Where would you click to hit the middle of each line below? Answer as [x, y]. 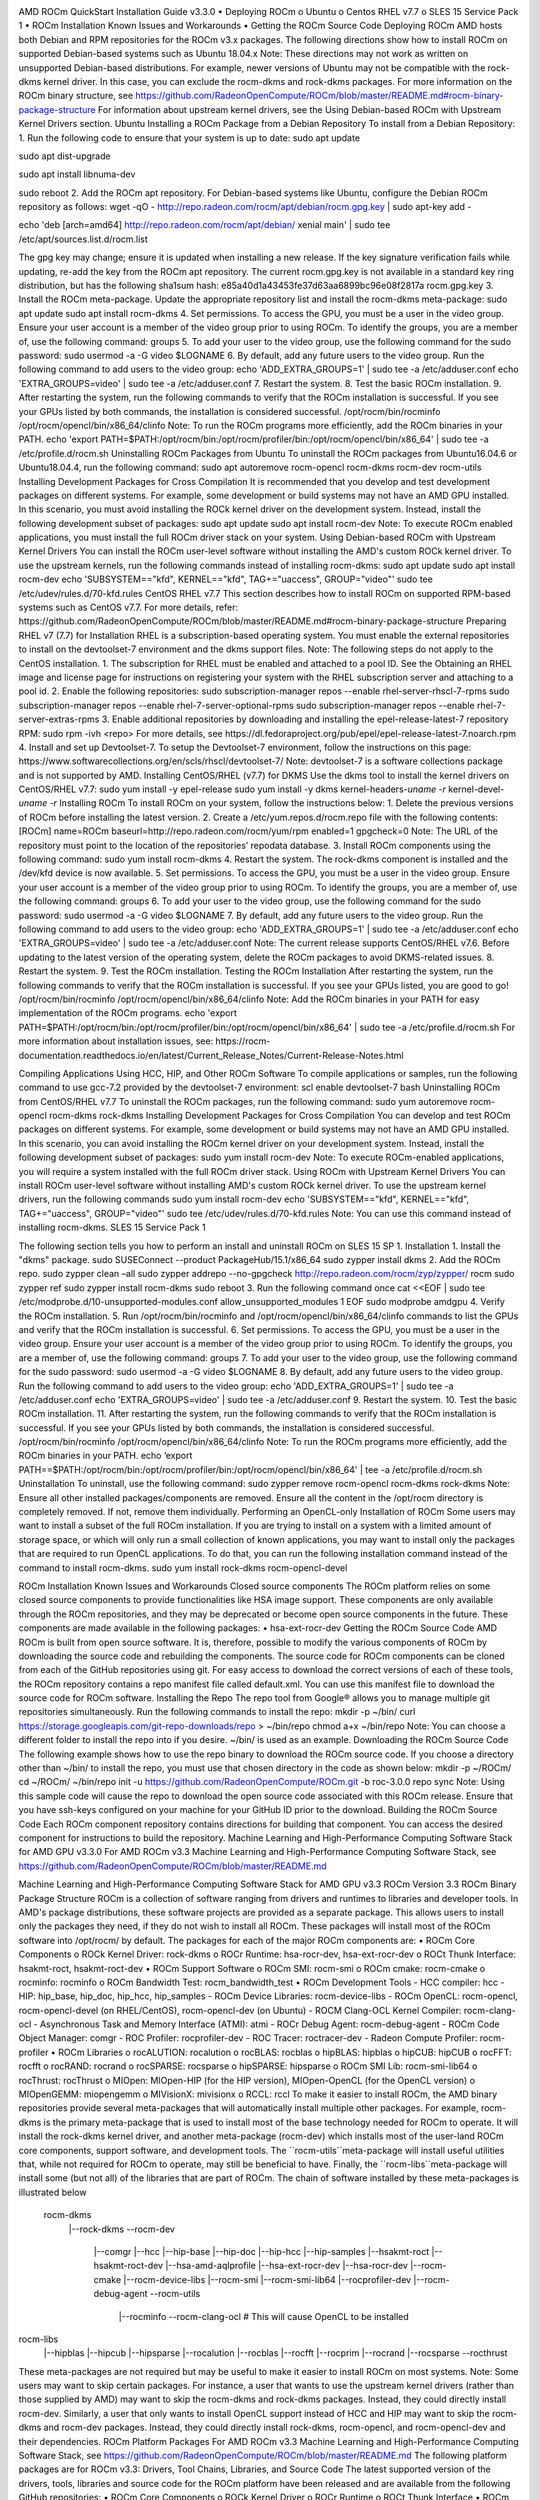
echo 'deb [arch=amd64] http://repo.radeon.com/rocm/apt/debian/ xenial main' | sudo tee [204, 225]
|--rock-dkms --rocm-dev [121, 2229]
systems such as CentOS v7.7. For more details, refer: [128, 607]
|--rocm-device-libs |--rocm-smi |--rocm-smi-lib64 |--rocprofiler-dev [267, 2279]
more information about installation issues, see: [116, 1041]
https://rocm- [243, 1041]
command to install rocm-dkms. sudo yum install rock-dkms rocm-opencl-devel [183, 1567]
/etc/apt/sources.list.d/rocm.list [83, 239]
